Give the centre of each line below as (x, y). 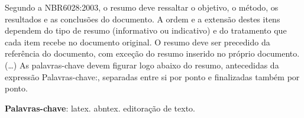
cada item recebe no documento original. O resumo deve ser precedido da (138, 42)
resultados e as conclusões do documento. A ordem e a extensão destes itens (143, 19)
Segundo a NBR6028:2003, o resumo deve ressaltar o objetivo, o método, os (142, 7)
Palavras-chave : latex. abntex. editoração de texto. (100, 108)
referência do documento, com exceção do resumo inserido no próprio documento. (152, 53)
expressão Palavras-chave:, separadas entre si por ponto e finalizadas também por (152, 76)
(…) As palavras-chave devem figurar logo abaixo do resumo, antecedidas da (142, 65)
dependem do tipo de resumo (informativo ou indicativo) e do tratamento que (146, 30)
